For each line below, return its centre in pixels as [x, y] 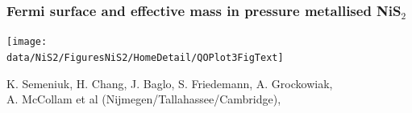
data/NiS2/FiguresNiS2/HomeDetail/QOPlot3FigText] [145, 57]
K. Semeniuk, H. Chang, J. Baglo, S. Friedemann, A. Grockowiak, [170, 83]
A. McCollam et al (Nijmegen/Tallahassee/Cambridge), [144, 99]
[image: [27, 42]
